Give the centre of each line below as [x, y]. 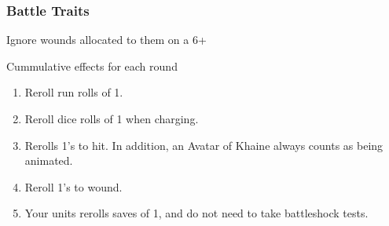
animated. [49, 160]
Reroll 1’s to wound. [73, 186]
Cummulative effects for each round [92, 66]
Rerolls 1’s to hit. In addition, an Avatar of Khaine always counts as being [204, 145]
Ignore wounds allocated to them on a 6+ [106, 40]
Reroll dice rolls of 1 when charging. [112, 118]
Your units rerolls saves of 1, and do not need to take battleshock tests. [196, 213]
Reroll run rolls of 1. [74, 92]
